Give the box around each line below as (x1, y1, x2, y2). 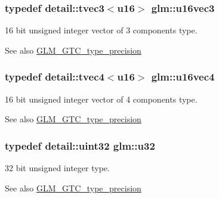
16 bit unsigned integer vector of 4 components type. (5, 92, 198, 105)
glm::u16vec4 (151, 69, 215, 84)
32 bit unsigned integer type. (5, 162, 110, 174)
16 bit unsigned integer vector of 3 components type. (5, 24, 198, 36)
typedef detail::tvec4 (5, 69, 104, 84)
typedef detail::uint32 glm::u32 (5, 138, 155, 153)
